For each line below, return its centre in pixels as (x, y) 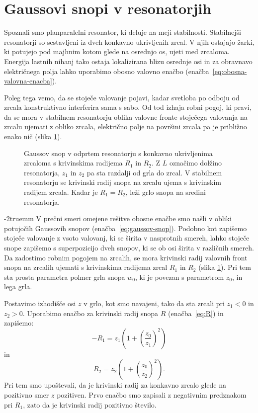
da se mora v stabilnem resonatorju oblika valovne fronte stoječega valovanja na (126, 117)
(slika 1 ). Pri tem (225, 267)
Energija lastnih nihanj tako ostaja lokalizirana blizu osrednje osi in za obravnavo (128, 61)
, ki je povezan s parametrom (179, 277)
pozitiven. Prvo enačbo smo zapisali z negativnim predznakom (152, 394)
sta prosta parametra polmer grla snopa (65, 277)
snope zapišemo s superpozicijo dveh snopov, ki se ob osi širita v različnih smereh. (129, 248)
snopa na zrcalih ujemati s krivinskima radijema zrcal (86, 267)
